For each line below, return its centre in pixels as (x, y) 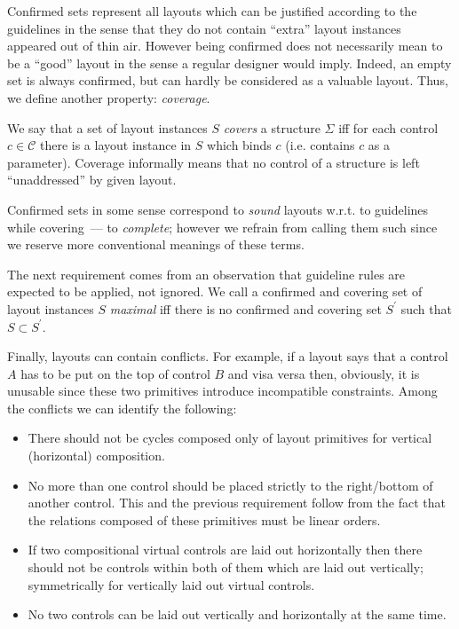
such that (426, 308)
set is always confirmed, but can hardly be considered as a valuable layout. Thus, (228, 80)
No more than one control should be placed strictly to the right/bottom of (230, 485)
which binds (239, 145)
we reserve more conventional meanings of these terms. (156, 244)
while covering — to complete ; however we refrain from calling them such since (222, 227)
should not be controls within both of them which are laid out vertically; (226, 567)
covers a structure (272, 127)
